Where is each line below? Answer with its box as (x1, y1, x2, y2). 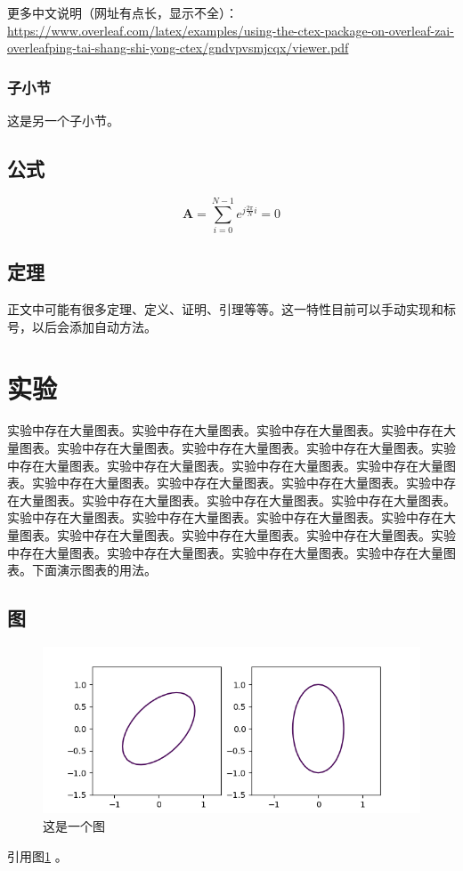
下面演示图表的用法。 (31, 561, 157, 579)
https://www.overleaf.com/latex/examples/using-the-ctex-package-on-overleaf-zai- (7, 20, 454, 39)
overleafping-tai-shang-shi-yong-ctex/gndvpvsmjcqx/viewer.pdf (7, 38, 349, 57)
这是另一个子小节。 (7, 111, 119, 129)
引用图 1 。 (7, 846, 68, 865)
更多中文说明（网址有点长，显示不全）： (7, 4, 238, 21)
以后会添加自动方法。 (31, 317, 157, 335)
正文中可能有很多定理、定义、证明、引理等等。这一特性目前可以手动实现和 (7, 300, 443, 319)
